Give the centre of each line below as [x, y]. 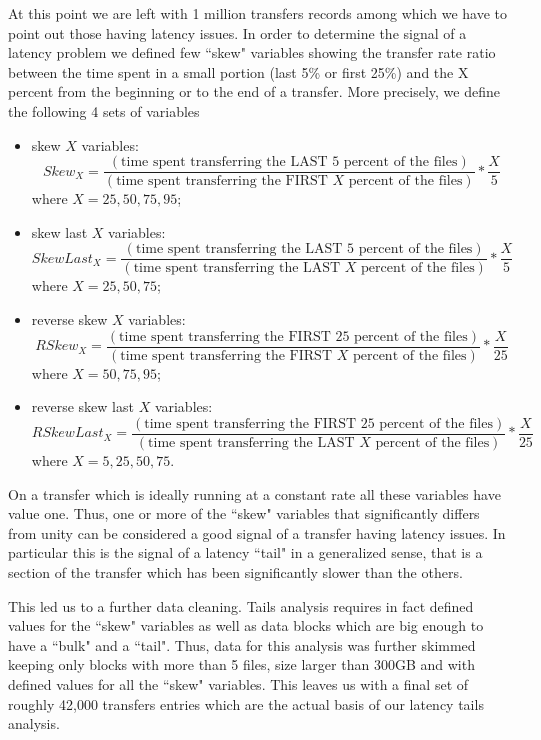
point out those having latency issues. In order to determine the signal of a [237, 32]
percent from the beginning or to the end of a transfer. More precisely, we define [254, 91]
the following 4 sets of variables [104, 110]
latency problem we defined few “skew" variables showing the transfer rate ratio [252, 52]
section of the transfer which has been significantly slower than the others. [235, 571]
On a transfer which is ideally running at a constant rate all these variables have [254, 493]
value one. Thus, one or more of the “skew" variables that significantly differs [244, 513]
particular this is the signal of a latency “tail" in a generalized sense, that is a [245, 552]
